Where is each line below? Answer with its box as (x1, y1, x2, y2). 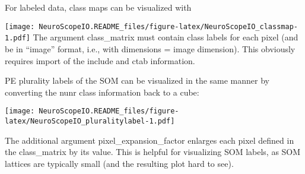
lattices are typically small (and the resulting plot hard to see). (5, 157, 234, 169)
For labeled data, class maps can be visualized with (5, 1, 192, 13)
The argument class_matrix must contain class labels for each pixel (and (33, 31, 298, 43)
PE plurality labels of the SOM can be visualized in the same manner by (5, 74, 269, 87)
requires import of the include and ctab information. (5, 54, 195, 67)
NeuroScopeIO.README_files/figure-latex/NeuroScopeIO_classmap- (39, 22, 298, 31)
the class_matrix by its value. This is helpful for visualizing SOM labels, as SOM (5, 145, 301, 158)
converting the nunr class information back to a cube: (5, 86, 199, 98)
